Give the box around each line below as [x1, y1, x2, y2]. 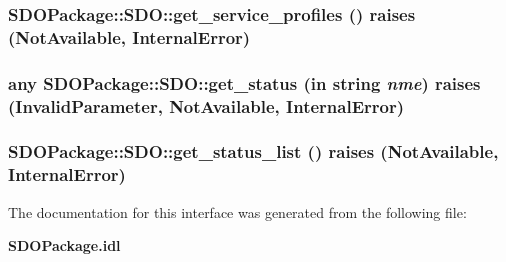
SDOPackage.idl [8, 235, 121, 256]
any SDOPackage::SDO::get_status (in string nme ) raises [8, 70, 481, 95]
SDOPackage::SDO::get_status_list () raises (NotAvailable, [8, 139, 499, 164]
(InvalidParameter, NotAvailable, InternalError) [8, 93, 405, 118]
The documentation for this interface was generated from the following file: [8, 201, 467, 222]
